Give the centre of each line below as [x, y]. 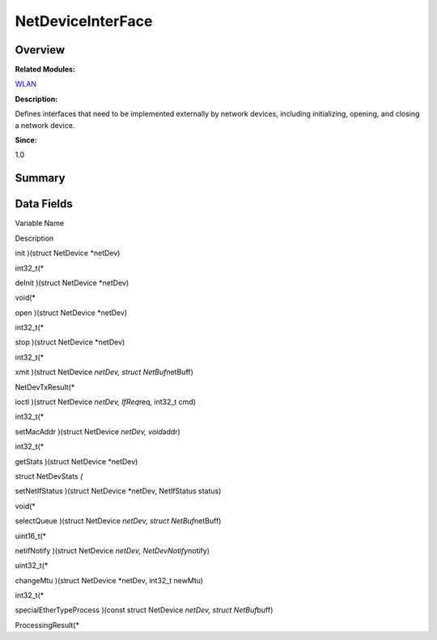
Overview [40, 50]
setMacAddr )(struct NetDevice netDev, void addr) [98, 431]
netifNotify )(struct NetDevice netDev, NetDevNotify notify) [112, 550]
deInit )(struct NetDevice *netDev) [72, 283]
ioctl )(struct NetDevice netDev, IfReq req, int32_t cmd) [106, 402]
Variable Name [40, 224]
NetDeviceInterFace [84, 21]
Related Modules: [45, 70]
